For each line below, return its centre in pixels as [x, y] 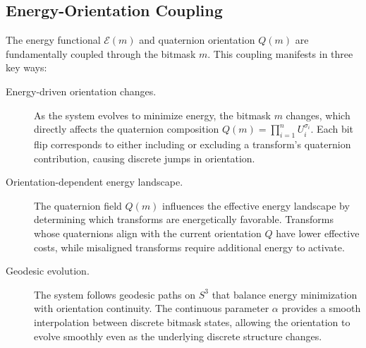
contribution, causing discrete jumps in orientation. [145, 158]
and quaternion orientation [197, 40]
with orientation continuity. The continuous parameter [152, 308]
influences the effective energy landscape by [256, 205]
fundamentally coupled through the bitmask [101, 53]
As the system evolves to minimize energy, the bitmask [152, 115]
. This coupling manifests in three [280, 53]
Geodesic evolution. [48, 271]
